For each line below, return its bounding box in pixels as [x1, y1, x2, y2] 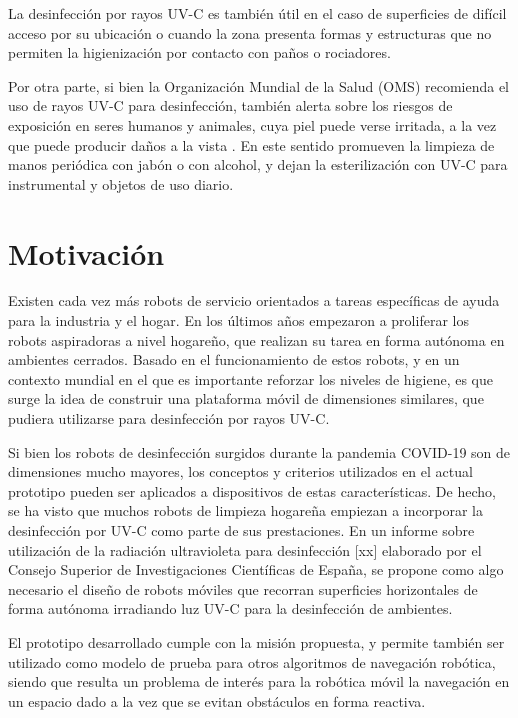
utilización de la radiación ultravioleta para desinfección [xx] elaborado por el [8, 539, 482, 560]
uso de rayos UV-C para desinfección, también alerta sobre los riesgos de [8, 95, 453, 116]
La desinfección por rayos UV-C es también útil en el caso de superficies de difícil [8, 3, 507, 23]
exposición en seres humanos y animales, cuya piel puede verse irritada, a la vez [8, 114, 497, 135]
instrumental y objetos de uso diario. [8, 173, 234, 194]
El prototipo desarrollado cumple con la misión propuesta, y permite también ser [8, 631, 505, 652]
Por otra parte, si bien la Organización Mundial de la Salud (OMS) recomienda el [8, 75, 510, 96]
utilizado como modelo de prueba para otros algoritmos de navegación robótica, [8, 651, 496, 672]
